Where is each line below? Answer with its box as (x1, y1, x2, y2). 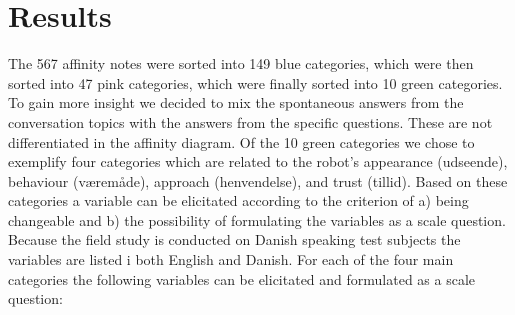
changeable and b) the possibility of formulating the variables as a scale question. (8, 209, 506, 230)
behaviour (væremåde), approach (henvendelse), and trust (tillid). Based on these (8, 170, 508, 191)
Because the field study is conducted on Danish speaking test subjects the (8, 229, 461, 250)
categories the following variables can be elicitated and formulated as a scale (8, 268, 476, 289)
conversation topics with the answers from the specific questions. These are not (8, 111, 493, 132)
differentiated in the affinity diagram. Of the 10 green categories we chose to (8, 131, 475, 152)
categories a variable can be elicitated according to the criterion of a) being (8, 190, 469, 211)
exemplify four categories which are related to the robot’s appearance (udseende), (8, 151, 508, 172)
